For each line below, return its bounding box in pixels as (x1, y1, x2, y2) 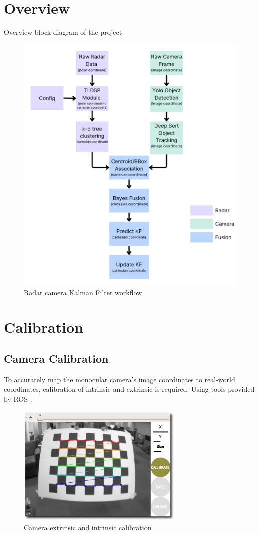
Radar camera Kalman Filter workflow (24, 287, 142, 297)
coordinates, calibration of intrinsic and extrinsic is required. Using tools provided (4, 384, 255, 394)
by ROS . (4, 394, 32, 404)
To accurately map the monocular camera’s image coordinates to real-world (4, 374, 235, 384)
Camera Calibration (4, 351, 109, 366)
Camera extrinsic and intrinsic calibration (24, 522, 152, 533)
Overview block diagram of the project (4, 27, 122, 37)
